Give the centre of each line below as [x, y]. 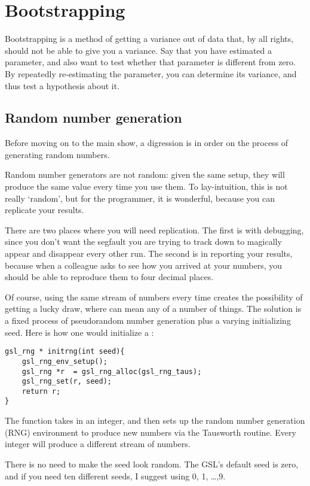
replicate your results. [44, 210]
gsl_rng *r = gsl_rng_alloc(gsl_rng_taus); [112, 371]
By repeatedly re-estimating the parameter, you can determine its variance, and [151, 73]
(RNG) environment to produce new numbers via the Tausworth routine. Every [151, 432]
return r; [41, 391]
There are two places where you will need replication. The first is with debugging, [154, 230]
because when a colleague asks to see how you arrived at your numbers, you [144, 265]
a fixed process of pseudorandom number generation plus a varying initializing [148, 321]
